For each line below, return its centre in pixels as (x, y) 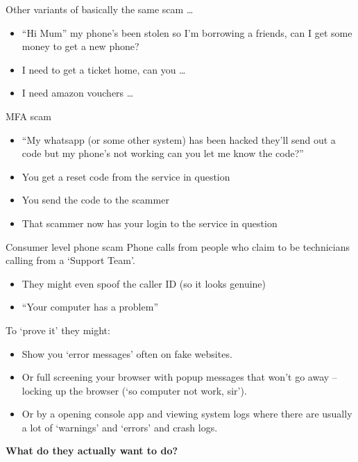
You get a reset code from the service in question (126, 176)
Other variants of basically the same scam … (100, 9)
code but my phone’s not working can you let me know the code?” (163, 153)
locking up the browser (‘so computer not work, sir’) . (134, 390)
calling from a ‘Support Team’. (70, 260)
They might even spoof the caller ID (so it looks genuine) (144, 283)
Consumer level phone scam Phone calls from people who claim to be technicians (178, 246)
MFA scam (28, 116)
